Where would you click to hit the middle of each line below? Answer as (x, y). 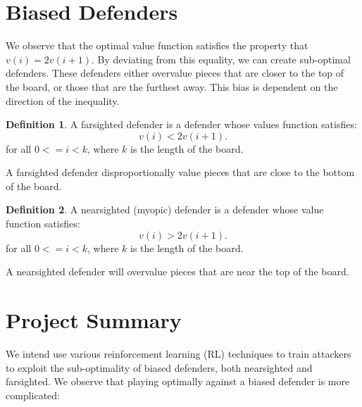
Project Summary (94, 320)
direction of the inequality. (63, 100)
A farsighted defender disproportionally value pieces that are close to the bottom (180, 172)
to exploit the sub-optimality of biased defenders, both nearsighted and (159, 367)
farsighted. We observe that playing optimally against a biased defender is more (178, 381)
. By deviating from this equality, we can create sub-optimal (221, 59)
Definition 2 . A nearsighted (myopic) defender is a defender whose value (165, 209)
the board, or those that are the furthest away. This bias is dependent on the (172, 86)
